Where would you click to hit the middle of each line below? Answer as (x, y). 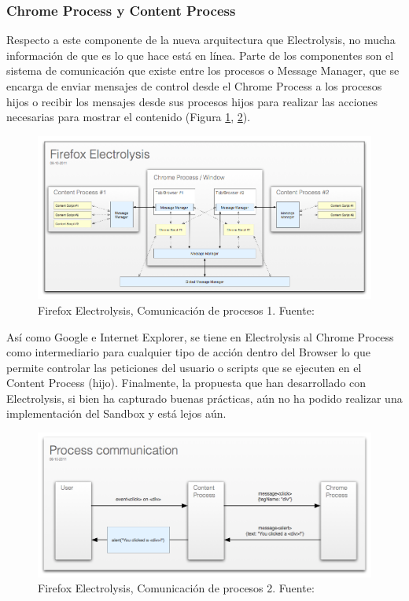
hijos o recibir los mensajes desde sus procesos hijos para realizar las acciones (192, 101)
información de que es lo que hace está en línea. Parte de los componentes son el (200, 55)
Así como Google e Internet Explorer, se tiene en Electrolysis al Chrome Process (200, 336)
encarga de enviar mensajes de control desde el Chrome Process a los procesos (194, 86)
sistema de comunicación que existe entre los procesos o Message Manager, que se (203, 70)
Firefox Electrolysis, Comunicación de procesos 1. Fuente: (176, 310)
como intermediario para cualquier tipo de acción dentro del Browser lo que (188, 352)
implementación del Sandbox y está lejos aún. (116, 413)
